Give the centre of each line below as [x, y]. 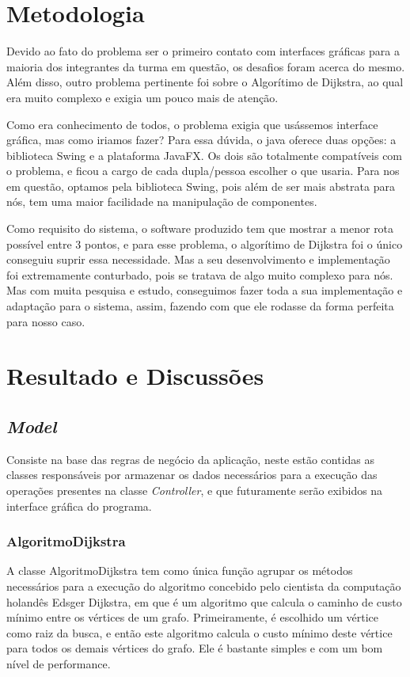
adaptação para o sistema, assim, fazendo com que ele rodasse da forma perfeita [200, 306]
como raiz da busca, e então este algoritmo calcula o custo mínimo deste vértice [199, 632]
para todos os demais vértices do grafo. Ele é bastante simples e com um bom [195, 648]
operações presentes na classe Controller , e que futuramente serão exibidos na [195, 490]
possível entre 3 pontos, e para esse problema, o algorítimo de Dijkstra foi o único [205, 243]
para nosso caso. [46, 321]
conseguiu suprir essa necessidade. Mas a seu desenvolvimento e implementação [198, 259]
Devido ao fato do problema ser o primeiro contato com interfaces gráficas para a [203, 51]
